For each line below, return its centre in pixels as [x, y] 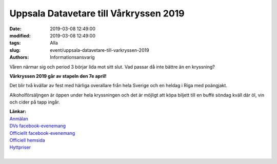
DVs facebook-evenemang [38, 126]
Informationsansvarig [72, 57]
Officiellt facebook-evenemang [42, 133]
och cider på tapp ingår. [35, 102]
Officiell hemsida [27, 140]
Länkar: [18, 111]
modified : [20, 35]
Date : [15, 29]
